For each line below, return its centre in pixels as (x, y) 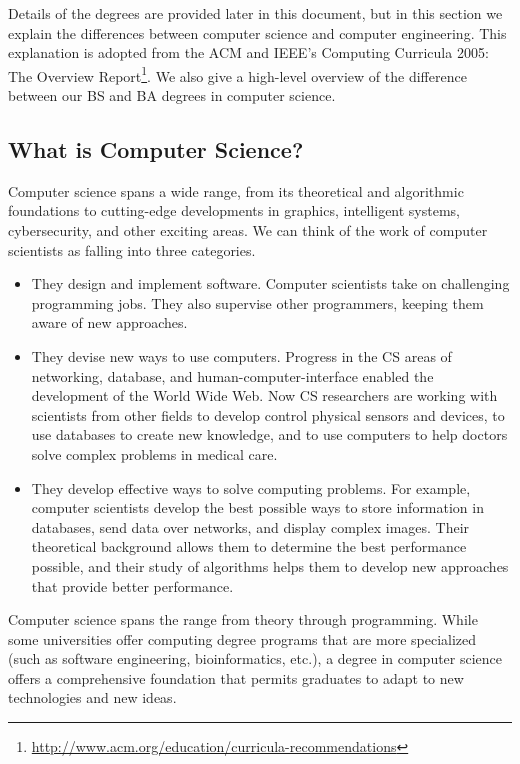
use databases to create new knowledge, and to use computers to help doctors (269, 434)
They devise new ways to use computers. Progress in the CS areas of (241, 355)
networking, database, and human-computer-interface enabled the (232, 375)
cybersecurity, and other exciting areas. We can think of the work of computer (248, 230)
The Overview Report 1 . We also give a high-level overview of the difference (237, 74)
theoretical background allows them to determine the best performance (249, 546)
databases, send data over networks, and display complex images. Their (250, 526)
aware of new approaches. (109, 322)
